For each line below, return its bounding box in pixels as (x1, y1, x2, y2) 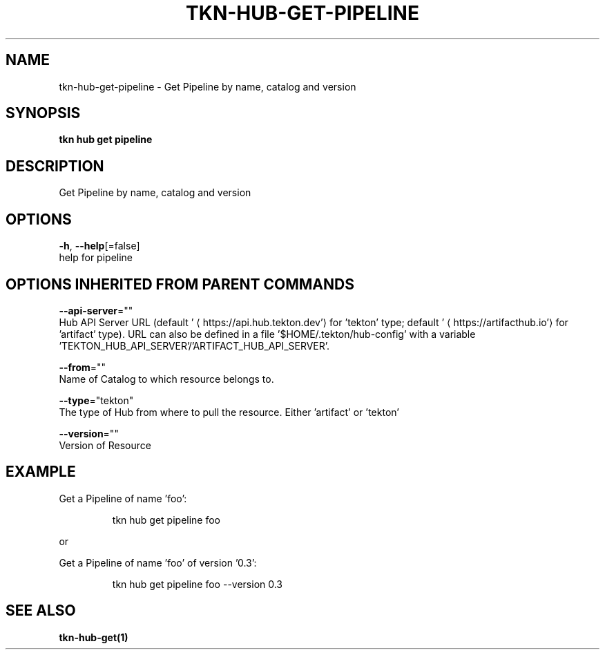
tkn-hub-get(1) (59, 631, 128, 643)
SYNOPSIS (6, 104, 81, 122)
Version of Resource (59, 439, 151, 451)
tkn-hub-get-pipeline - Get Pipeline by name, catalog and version (59, 80, 356, 93)
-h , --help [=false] (59, 240, 140, 252)
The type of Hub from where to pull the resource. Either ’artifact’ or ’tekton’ (59, 406, 399, 418)
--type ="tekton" (59, 394, 134, 406)
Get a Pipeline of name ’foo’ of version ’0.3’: (59, 556, 257, 569)
